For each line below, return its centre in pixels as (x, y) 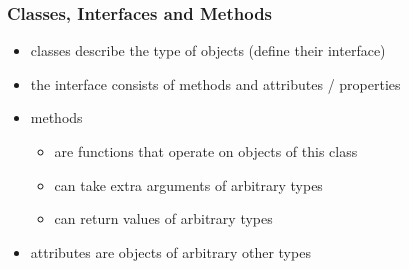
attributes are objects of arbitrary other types (170, 251)
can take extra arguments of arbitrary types (188, 184)
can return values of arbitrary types (163, 218)
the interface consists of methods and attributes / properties (215, 83)
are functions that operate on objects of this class (206, 151)
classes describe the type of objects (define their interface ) (208, 50)
